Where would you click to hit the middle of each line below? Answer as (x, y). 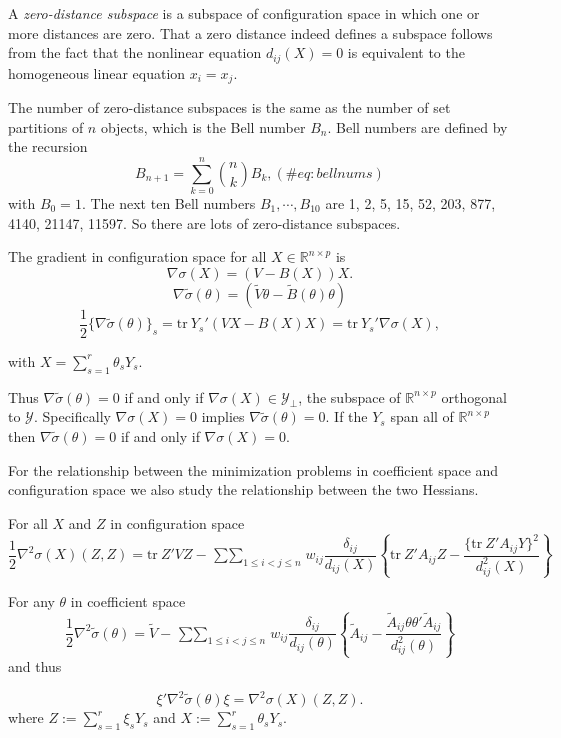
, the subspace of (349, 396)
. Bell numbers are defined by (417, 126)
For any (31, 600)
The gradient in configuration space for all (137, 256)
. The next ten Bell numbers (168, 203)
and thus (35, 666)
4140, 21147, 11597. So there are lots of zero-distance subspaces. (204, 222)
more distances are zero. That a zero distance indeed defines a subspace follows (250, 32)
